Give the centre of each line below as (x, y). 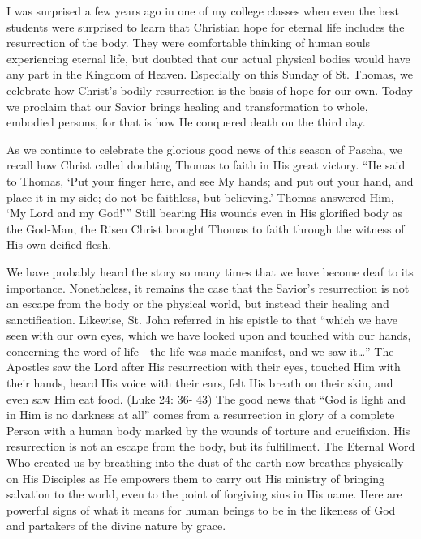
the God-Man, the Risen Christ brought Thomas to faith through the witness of (206, 228)
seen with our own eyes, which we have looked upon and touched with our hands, (209, 335)
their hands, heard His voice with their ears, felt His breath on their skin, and (200, 383)
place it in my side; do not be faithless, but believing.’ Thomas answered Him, (200, 197)
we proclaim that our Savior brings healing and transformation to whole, (187, 106)
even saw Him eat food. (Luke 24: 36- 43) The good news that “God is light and (206, 398)
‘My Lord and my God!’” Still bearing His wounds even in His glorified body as (205, 213)
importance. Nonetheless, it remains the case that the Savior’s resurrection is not (208, 287)
